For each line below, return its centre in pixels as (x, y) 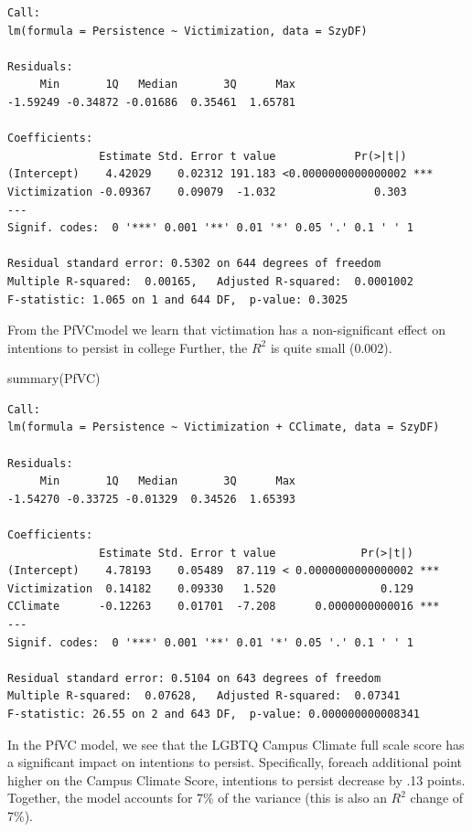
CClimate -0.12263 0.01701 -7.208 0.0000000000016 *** (224, 607)
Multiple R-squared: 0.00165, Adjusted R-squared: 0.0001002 (210, 281)
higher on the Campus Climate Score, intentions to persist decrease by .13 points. (236, 779)
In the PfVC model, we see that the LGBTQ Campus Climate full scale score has (236, 744)
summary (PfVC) (54, 378)
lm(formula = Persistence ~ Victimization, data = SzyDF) (188, 31)
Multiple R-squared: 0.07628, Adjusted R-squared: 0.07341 (204, 696)
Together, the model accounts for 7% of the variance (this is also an (197, 798)
